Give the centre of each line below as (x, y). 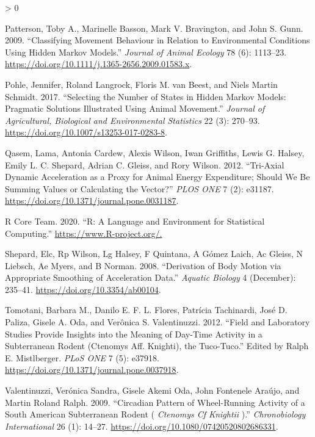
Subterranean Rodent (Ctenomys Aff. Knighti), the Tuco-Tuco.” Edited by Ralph (157, 346)
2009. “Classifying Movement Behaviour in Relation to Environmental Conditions (157, 40)
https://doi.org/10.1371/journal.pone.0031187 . (92, 200)
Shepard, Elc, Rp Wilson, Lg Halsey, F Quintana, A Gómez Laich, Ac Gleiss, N (154, 254)
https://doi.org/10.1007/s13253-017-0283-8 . (86, 132)
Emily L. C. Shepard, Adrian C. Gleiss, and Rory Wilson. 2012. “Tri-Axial (145, 164)
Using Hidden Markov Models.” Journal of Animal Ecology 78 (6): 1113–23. (146, 52)
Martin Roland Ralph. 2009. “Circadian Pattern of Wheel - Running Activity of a (155, 402)
